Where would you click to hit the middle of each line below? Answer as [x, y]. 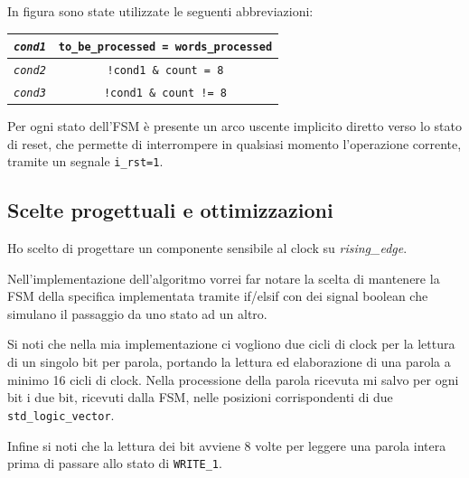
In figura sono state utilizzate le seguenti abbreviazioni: [160, 11]
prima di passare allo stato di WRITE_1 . [115, 463]
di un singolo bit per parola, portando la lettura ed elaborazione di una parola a [229, 362]
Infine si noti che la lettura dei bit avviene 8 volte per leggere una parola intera [227, 445]
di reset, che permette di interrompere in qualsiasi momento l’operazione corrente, [234, 143]
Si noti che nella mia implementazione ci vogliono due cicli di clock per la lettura [231, 344]
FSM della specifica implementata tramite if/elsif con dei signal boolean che [218, 296]
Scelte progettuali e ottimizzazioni [170, 210]
